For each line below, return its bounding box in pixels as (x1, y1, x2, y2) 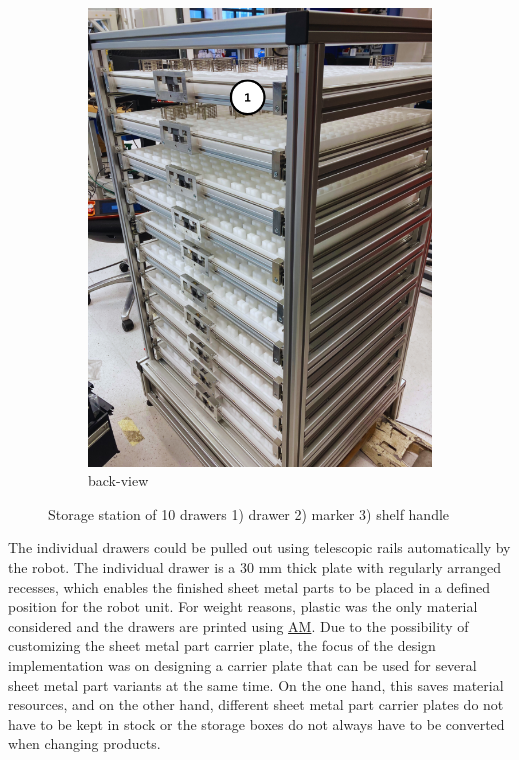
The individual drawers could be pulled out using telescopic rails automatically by (8, 537, 511, 558)
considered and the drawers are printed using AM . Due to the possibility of (8, 615, 469, 636)
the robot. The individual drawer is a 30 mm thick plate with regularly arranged (8, 557, 502, 578)
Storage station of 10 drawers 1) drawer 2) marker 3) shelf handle (48, 503, 450, 524)
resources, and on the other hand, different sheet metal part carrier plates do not (8, 694, 504, 715)
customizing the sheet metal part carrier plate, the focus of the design (8, 635, 436, 656)
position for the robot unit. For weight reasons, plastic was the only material (8, 596, 478, 617)
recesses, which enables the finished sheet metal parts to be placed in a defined (8, 576, 491, 597)
